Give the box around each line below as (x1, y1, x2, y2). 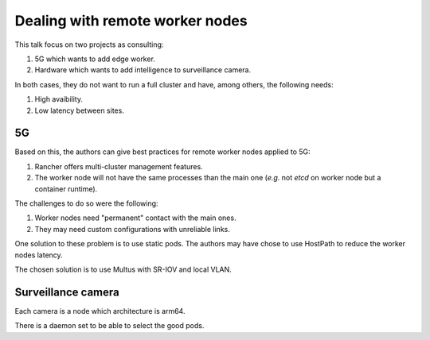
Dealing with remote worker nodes (14, 12, 248, 29)
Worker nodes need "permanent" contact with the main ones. (34, 213, 236, 222)
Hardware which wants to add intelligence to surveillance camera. (34, 65, 251, 75)
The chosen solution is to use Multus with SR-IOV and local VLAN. (14, 265, 233, 274)
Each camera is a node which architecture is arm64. (14, 306, 186, 315)
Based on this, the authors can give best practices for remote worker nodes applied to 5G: (14, 147, 311, 156)
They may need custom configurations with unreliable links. (34, 224, 230, 234)
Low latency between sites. (34, 106, 125, 115)
